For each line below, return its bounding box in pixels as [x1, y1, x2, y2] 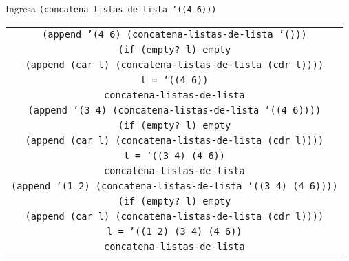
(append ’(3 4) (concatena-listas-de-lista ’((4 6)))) [28, 104, 321, 116]
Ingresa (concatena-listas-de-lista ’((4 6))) [6, 1, 217, 15]
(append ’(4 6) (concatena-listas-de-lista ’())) [42, 28, 307, 40]
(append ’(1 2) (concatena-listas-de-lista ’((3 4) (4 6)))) [11, 180, 338, 191]
